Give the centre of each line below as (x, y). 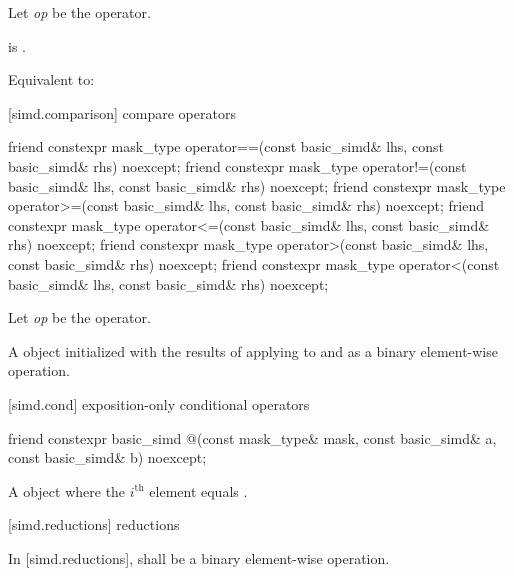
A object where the (67, 490)
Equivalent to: (51, 79)
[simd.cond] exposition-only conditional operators (159, 403)
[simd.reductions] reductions (94, 524)
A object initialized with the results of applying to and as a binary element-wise (253, 350)
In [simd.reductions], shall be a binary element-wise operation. (199, 557)
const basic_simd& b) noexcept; (107, 457)
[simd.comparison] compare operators (122, 112)
